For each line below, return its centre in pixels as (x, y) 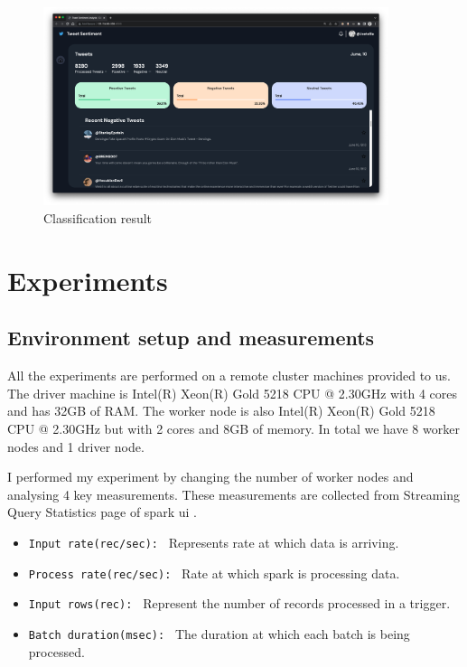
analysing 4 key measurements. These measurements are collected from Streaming (234, 494)
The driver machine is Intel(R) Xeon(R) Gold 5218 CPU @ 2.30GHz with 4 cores (233, 393)
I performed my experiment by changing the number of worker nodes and (210, 477)
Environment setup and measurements (191, 338)
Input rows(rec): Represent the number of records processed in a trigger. (239, 603)
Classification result (98, 218)
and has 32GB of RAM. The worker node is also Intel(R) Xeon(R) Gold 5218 (221, 411)
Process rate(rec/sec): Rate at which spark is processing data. (214, 573)
